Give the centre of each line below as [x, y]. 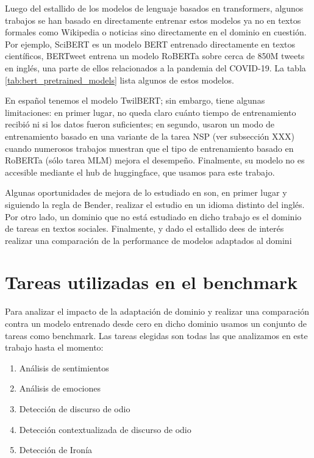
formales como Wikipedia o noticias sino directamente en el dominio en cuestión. [156, 32]
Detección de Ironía [56, 450]
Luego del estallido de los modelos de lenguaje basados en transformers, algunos [154, 8]
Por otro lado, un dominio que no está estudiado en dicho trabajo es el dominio [153, 216]
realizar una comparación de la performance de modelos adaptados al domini [148, 240]
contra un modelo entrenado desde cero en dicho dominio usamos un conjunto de [156, 323]
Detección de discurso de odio [75, 408]
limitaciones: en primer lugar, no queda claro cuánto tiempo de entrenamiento [151, 112]
